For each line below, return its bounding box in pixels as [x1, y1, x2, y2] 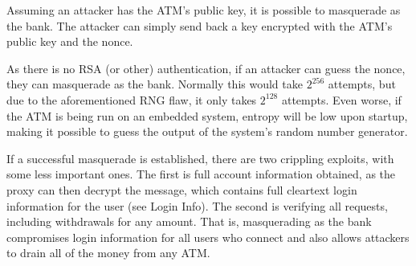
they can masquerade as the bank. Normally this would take [6, 76, 303, 92]
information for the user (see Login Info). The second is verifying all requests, [6, 197, 388, 214]
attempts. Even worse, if [281, 91, 402, 108]
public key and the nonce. [6, 33, 133, 50]
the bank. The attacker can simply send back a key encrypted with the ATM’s [6, 17, 393, 34]
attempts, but [328, 76, 396, 92]
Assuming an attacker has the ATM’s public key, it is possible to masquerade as [6, 2, 401, 18]
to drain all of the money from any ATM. [6, 244, 210, 261]
